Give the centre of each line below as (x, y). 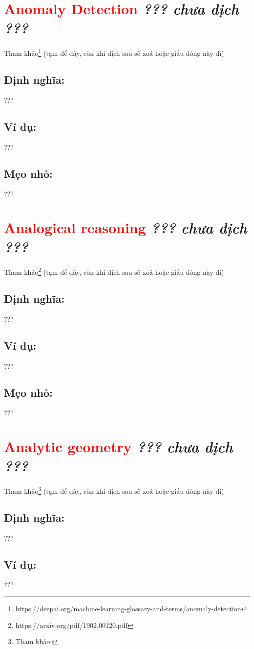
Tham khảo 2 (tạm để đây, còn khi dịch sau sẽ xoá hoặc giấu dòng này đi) (114, 271)
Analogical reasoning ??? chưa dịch (126, 228)
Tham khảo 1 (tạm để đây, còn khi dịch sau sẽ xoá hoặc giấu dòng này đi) (114, 52)
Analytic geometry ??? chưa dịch (118, 447)
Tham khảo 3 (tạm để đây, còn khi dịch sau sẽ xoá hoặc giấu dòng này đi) (114, 490)
